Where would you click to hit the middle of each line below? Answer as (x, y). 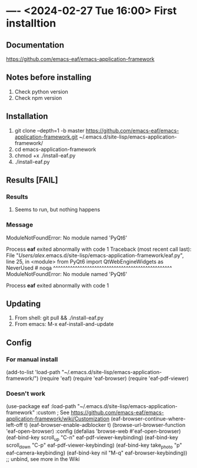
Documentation (35, 45)
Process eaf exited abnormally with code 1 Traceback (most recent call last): (99, 249)
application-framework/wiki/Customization (58, 419)
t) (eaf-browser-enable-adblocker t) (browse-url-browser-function (105, 425)
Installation (27, 117)
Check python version (41, 92)
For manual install (32, 359)
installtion (31, 23)
